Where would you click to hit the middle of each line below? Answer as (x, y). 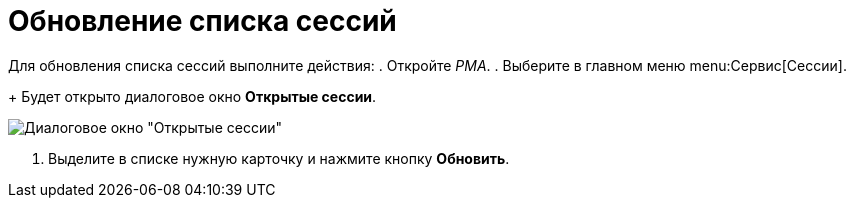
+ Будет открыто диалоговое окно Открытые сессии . (192, 96)
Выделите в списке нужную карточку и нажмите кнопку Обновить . (279, 158)
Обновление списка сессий (202, 21)
